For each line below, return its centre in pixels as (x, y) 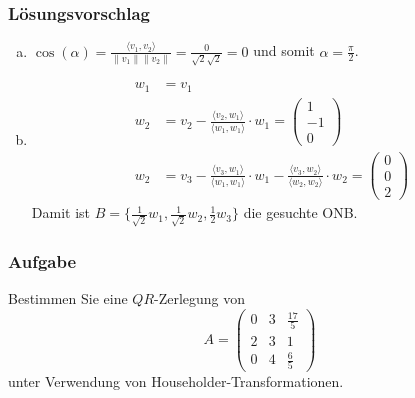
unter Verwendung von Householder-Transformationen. (176, 381)
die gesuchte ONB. (300, 212)
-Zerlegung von (200, 298)
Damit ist (61, 212)
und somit (284, 50)
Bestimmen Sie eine (68, 298)
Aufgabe (42, 260)
